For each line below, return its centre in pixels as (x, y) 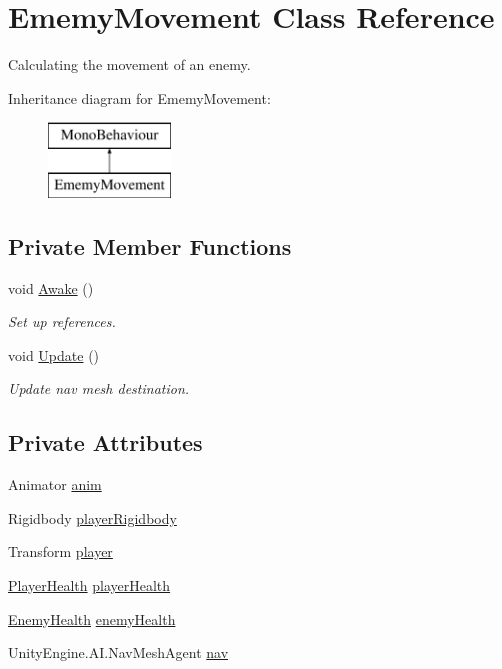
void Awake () (51, 287)
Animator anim (55, 484)
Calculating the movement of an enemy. (129, 64)
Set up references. (62, 321)
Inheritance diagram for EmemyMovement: (139, 97)
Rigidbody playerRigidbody (92, 517)
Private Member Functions (150, 245)
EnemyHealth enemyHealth (92, 618)
